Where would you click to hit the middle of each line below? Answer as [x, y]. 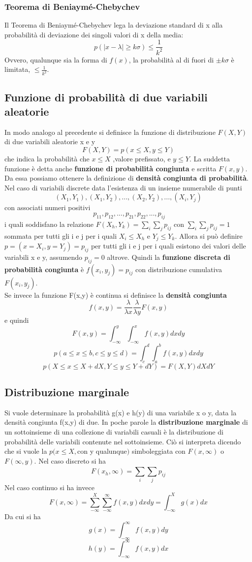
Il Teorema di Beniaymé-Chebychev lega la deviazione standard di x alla [114, 25]
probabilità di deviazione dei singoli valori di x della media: [94, 34]
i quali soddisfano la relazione [49, 224]
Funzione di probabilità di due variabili [106, 97]
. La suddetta [209, 159]
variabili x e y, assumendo [44, 257]
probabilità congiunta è [44, 269]
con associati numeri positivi [47, 207]
